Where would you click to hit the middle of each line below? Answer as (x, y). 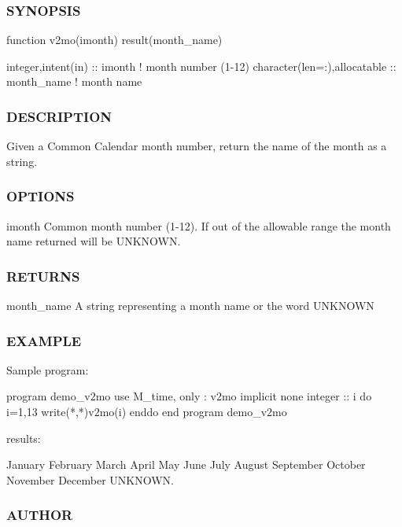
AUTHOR (40, 515)
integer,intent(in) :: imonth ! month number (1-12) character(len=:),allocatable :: (201, 66)
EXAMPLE (44, 340)
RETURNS (43, 276)
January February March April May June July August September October (186, 464)
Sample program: (48, 369)
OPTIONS (41, 196)
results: (24, 438)
